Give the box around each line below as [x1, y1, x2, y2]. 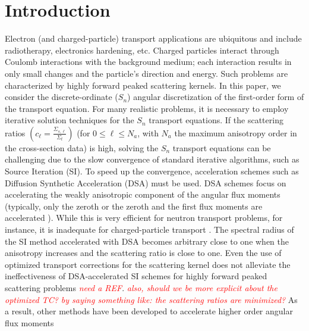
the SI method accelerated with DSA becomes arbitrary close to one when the [5, 235, 289, 247]
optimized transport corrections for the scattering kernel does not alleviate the [5, 258, 291, 270]
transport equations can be [172, 141, 271, 154]
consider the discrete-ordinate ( [5, 90, 118, 103]
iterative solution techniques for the [5, 114, 134, 126]
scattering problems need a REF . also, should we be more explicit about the [5, 282, 278, 293]
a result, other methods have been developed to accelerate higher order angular [5, 305, 293, 317]
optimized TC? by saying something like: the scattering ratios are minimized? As [5, 293, 298, 305]
